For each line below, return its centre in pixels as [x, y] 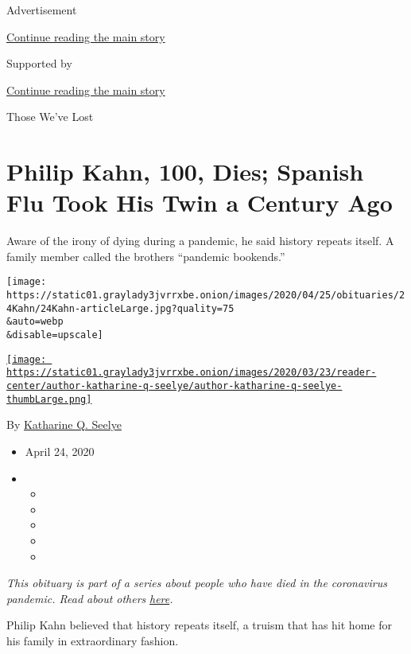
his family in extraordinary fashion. [93, 640]
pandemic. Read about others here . [90, 598]
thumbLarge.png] [49, 399]
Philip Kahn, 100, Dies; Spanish [185, 171]
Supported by [39, 63]
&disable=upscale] [55, 335]
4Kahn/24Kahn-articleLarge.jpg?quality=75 [120, 308]
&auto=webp [35, 322]
